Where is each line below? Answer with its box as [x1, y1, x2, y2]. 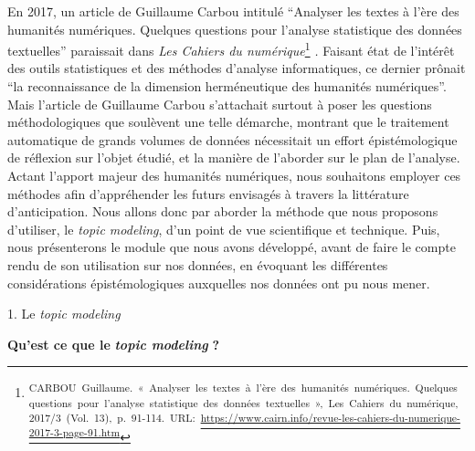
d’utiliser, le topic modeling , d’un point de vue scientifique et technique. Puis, [7, 219, 440, 238]
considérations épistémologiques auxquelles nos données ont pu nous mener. [7, 273, 430, 292]
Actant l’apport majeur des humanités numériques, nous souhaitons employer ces [7, 166, 461, 184]
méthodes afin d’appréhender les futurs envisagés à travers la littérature [7, 184, 409, 203]
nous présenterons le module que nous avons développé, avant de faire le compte [7, 237, 456, 257]
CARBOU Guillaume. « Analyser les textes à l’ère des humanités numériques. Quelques [28, 380, 458, 395]
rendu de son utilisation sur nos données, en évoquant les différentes [7, 255, 388, 274]
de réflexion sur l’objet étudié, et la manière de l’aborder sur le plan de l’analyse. [7, 148, 460, 167]
